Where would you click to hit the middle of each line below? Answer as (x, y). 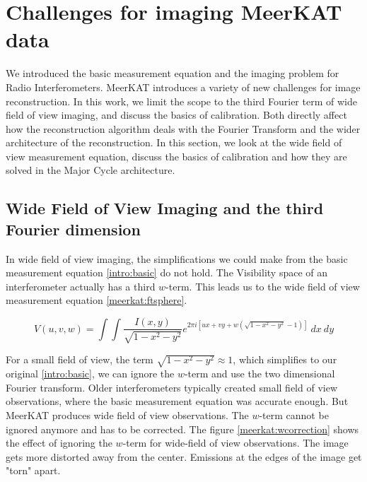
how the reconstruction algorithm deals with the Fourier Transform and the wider (183, 128)
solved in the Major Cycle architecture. (91, 170)
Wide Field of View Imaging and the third (165, 208)
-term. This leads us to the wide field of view (263, 286)
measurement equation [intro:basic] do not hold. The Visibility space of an (167, 272)
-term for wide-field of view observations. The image (235, 443)
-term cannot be (294, 415)
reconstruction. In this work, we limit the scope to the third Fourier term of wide (181, 101)
